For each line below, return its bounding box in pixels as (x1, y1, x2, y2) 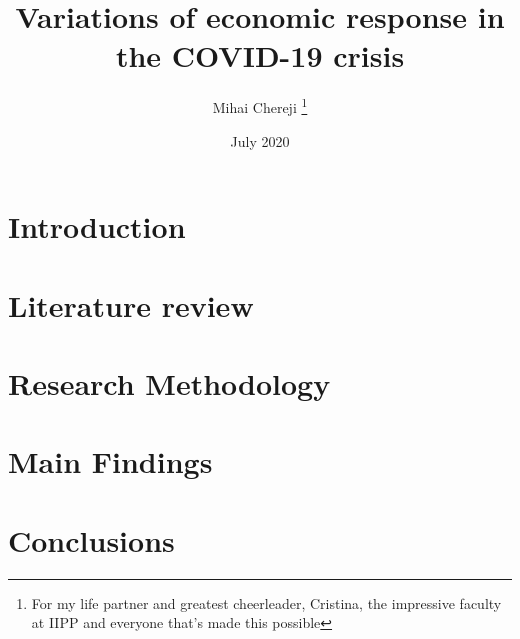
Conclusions (8, 519, 175, 560)
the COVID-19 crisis (115, 35, 405, 76)
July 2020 (230, 130, 290, 151)
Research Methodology (8, 362, 331, 403)
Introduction (8, 206, 186, 247)
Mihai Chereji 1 (212, 94, 308, 117)
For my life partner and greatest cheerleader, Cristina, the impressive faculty (31, 592, 502, 613)
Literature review (8, 284, 254, 325)
